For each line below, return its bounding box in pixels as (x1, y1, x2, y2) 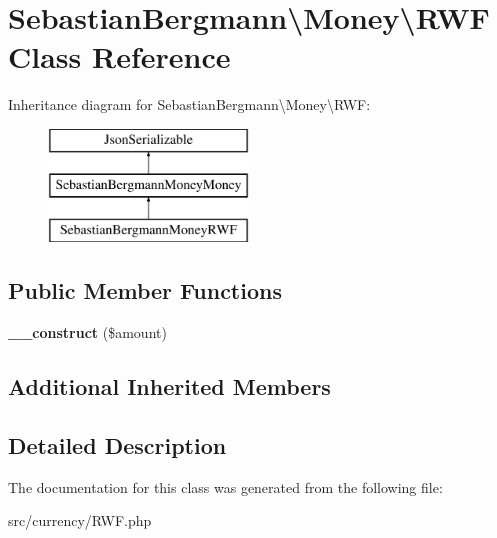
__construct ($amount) (8, 322, 167, 343)
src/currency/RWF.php (8, 510, 152, 531)
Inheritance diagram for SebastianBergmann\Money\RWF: (8, 94, 371, 115)
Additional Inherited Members (8, 371, 331, 402)
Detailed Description (8, 429, 227, 460)
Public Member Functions (8, 275, 282, 306)
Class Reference (8, 36, 231, 77)
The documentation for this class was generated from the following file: (8, 476, 443, 497)
